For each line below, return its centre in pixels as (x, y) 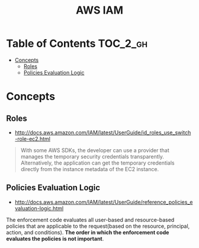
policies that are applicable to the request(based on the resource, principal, (98, 226)
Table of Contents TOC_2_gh (77, 44)
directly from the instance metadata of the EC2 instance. (89, 169)
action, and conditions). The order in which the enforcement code (88, 232)
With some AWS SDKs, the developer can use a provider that (95, 150)
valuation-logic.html (39, 208)
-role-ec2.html (32, 139)
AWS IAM (99, 10)
